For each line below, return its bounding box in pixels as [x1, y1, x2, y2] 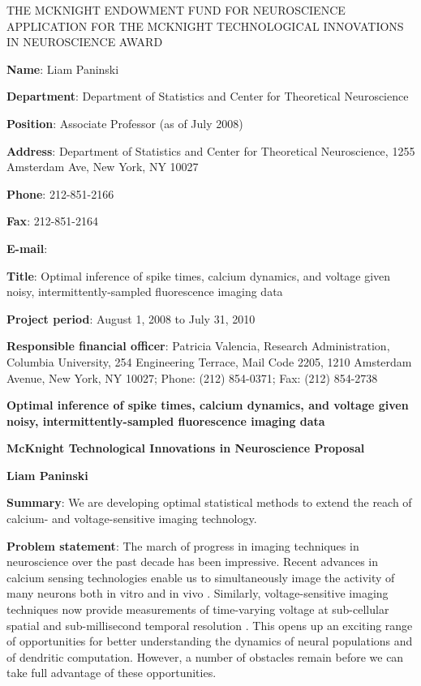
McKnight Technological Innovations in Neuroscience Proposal [6, 439, 365, 457]
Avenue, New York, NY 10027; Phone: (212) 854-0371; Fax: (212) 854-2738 [6, 369, 378, 386]
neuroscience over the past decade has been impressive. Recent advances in [6, 553, 379, 570]
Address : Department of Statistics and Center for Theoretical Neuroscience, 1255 [6, 142, 415, 159]
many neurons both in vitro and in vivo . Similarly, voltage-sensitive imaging [6, 585, 389, 602]
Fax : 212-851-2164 [6, 212, 99, 229]
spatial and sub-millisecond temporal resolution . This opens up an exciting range [6, 616, 413, 633]
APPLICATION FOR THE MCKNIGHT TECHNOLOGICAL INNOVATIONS [6, 17, 404, 34]
